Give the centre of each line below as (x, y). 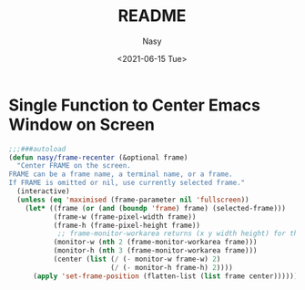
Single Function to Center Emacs (135, 105)
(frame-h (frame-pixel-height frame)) (127, 225)
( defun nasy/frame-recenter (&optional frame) (98, 157)
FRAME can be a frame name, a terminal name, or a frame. (121, 174)
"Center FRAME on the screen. (74, 166)
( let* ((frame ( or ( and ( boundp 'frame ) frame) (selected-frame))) (155, 208)
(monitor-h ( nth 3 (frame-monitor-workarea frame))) (155, 251)
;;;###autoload (37, 149)
